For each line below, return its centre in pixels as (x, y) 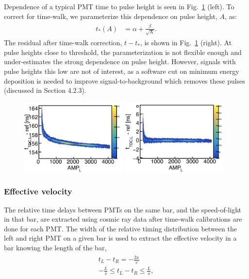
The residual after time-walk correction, (63, 43)
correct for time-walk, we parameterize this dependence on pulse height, (111, 16)
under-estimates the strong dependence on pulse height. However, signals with (120, 61)
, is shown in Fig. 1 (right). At (186, 43)
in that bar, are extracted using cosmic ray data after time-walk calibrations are (123, 219)
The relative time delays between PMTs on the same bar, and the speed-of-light (123, 209)
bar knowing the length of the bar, (55, 247)
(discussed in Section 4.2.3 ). (45, 90)
